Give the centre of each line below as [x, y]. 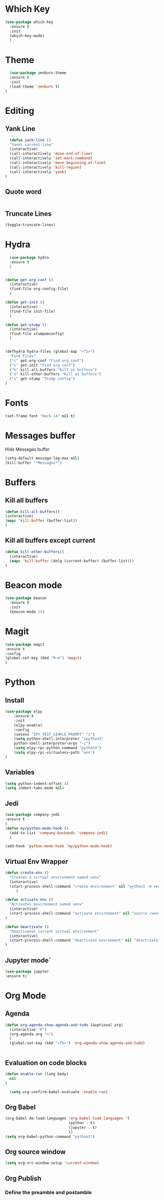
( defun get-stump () [26, 325]
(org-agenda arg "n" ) [31, 1034]
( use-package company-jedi [32, 815]
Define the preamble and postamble [48, 1192]
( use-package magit [25, 645]
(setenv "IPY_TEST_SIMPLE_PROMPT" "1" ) [54, 734]
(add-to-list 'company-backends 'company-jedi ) [59, 833]
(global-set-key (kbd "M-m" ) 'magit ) [43, 658]
